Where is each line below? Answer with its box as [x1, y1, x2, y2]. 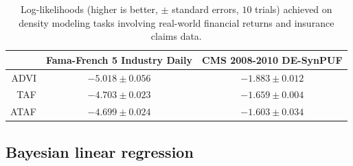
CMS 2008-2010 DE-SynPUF [202, 52, 343, 67]
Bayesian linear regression [5, 141, 194, 162]
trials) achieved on [255, 2, 332, 16]
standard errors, [172, 2, 239, 16]
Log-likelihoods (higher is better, [21, 2, 158, 16]
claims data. [150, 29, 202, 43]
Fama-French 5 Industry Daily [45, 52, 192, 67]
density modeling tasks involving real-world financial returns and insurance [19, 15, 334, 29]
